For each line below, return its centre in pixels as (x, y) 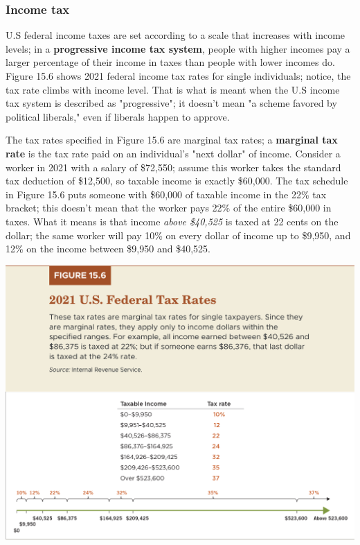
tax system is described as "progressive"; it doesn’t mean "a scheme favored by (171, 103)
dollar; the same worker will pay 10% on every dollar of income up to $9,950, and (178, 235)
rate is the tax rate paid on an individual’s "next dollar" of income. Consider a (173, 153)
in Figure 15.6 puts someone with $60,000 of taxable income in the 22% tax (166, 194)
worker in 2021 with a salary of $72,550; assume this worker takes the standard (173, 167)
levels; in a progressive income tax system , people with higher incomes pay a (178, 48)
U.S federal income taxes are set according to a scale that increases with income (175, 35)
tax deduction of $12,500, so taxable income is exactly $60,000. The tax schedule (177, 181)
